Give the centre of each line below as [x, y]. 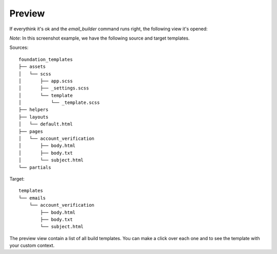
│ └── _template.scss [59, 103]
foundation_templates [46, 59]
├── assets [32, 67]
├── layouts [34, 117]
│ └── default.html [46, 124]
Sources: [19, 48]
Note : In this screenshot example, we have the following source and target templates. [100, 38]
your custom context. [32, 246]
